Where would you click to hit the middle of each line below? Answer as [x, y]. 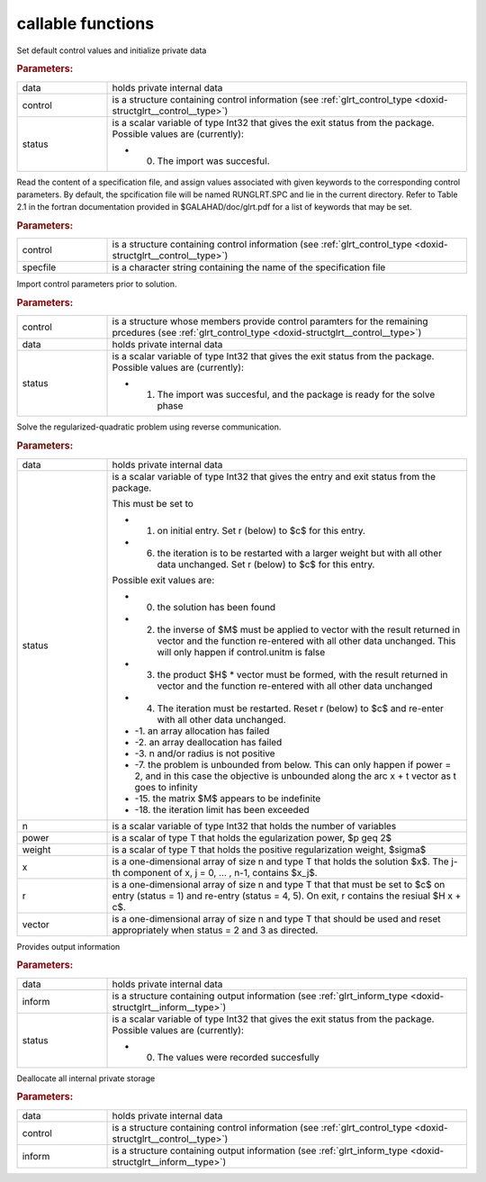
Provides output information [68, 946]
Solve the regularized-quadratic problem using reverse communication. [149, 427]
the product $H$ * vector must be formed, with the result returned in [302, 674]
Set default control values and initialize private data [112, 50]
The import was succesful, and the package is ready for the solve [296, 394]
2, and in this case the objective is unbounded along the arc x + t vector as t [296, 776]
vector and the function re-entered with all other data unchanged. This [306, 641]
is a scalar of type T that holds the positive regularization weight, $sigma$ [269, 849]
